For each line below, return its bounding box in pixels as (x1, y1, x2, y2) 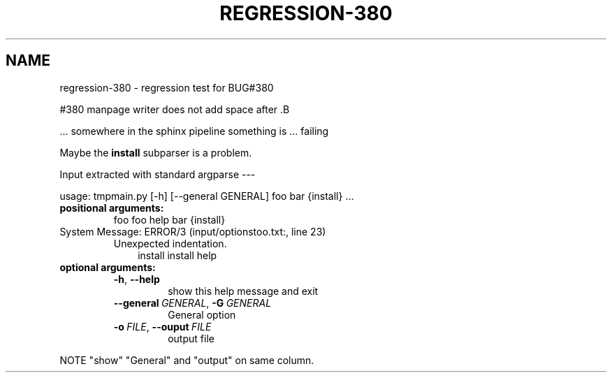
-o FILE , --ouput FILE (113, 320, 212, 333)
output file (168, 332, 214, 344)
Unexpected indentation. (113, 237, 227, 249)
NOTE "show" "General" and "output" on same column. (59, 354, 314, 366)
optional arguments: (59, 261, 156, 273)
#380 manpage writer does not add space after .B (59, 103, 290, 115)
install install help (138, 249, 217, 261)
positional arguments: (59, 201, 164, 214)
